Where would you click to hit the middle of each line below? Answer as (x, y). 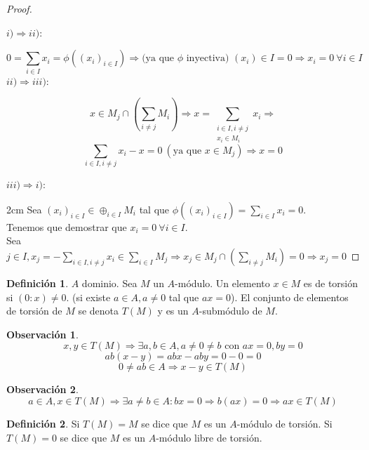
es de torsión (331, 283)
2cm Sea (24, 209)
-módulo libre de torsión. (209, 437)
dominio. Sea (109, 283)
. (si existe (88, 297)
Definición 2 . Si (43, 423)
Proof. (19, 8)
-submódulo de (230, 311)
